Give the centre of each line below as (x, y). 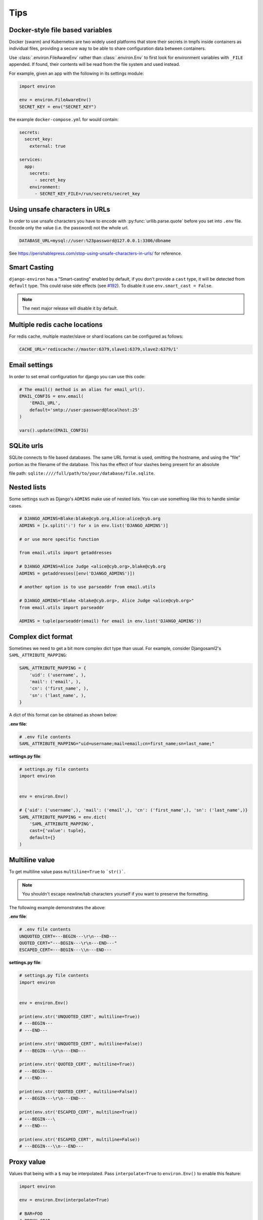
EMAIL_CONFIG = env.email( (51, 396)
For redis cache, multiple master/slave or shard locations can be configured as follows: (96, 336)
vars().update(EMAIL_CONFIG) (54, 430)
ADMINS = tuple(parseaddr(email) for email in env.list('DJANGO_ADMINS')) (111, 621)
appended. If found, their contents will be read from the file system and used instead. (94, 64)
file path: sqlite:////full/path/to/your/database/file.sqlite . (82, 473)
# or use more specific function (59, 539)
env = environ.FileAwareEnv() (55, 100)
